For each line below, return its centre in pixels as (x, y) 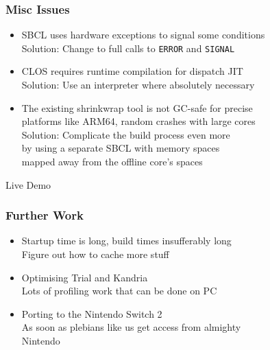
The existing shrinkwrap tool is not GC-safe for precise (137, 107)
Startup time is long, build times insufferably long (126, 241)
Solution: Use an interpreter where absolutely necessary (138, 85)
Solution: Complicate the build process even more (126, 134)
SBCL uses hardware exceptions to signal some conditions (143, 35)
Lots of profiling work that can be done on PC (119, 291)
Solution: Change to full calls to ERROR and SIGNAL (128, 48)
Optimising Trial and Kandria (85, 277)
